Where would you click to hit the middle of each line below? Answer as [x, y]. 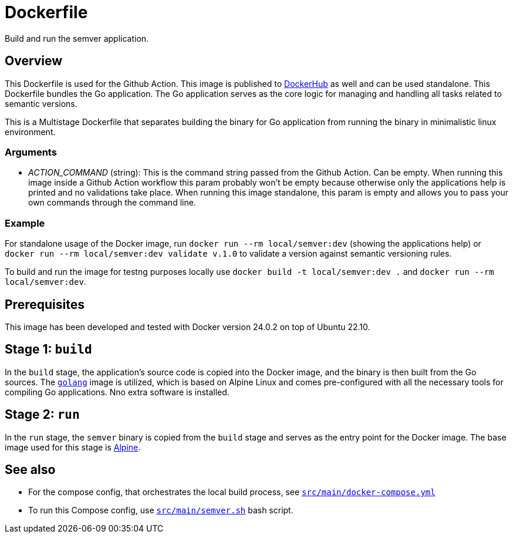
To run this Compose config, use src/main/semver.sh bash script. [161, 510]
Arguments [31, 152]
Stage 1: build [48, 349]
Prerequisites [45, 304]
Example [25, 223]
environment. [30, 132]
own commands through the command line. [112, 203]
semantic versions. [41, 103]
